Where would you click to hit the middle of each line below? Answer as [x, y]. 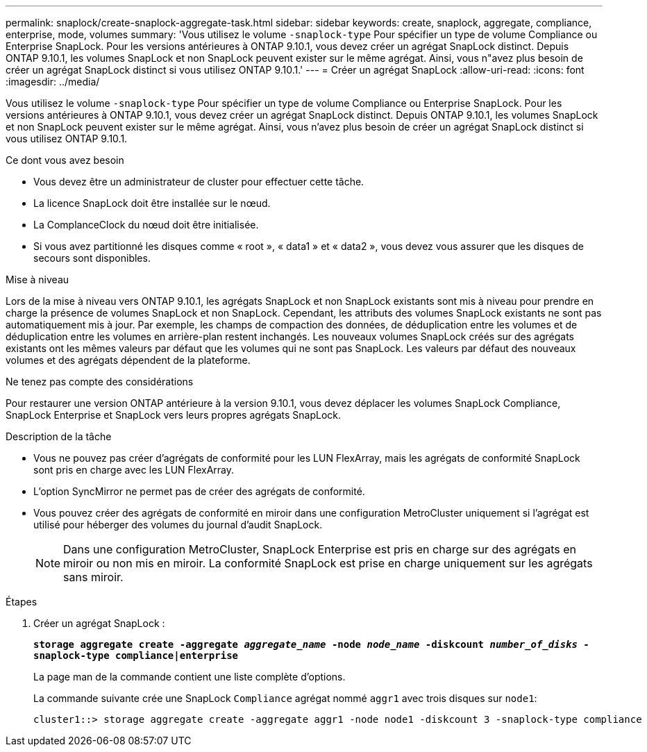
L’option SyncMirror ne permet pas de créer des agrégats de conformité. [199, 491]
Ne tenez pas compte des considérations [100, 382]
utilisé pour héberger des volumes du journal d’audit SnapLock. [178, 525]
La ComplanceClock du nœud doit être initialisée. [146, 225]
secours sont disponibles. [92, 258]
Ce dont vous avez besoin [65, 160]
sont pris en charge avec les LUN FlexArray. [134, 470]
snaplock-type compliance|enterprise [136, 655]
